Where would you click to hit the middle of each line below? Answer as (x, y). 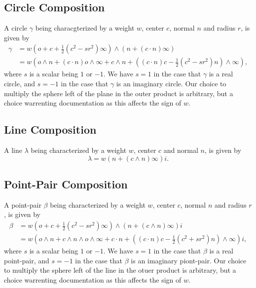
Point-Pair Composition (66, 184)
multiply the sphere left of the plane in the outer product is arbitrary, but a (119, 93)
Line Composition (50, 129)
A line (13, 150)
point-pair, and (27, 260)
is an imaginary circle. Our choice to (171, 84)
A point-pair (23, 204)
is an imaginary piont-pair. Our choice (189, 260)
